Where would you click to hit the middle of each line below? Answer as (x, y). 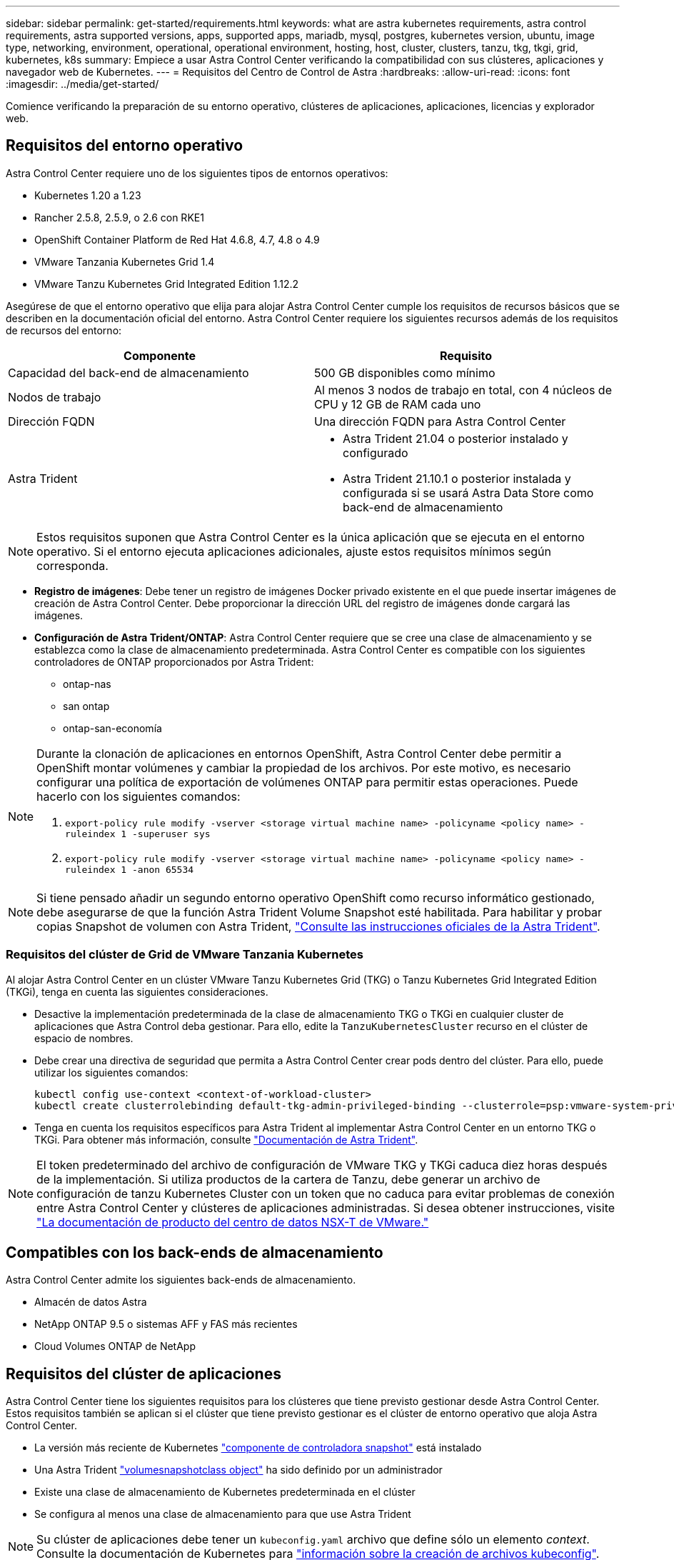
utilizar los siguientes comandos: (111, 1072)
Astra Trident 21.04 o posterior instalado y (456, 438)
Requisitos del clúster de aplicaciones (144, 1374)
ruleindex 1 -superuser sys (138, 834)
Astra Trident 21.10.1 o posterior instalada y (457, 478)
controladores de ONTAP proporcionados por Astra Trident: (174, 661)
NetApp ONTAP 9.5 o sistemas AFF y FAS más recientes (166, 1324)
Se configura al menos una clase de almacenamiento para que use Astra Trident (223, 1514)
